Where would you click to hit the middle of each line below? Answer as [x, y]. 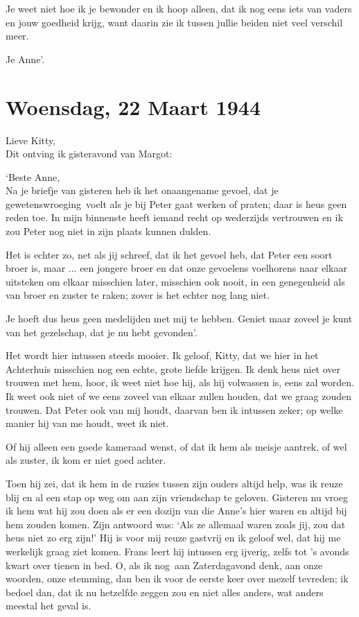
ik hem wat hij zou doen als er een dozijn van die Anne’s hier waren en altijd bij [176, 511]
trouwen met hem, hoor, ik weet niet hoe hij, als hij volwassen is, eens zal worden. [180, 382]
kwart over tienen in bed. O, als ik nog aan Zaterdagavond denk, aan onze [164, 565]
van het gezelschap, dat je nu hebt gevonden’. [102, 332]
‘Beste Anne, [33, 176]
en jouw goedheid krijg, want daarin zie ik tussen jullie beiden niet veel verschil [174, 22]
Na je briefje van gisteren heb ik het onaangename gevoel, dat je [142, 190]
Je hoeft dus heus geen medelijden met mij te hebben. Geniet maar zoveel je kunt [179, 319]
